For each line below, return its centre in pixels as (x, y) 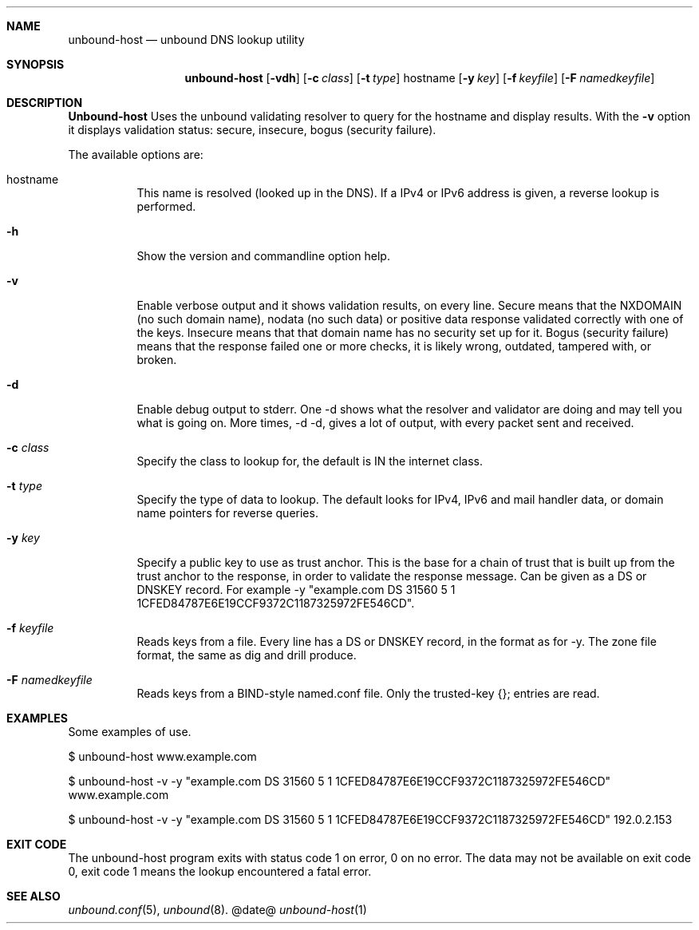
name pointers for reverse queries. (227, 513)
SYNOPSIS (36, 64)
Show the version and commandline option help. (263, 256)
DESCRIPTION (45, 103)
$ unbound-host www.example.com (162, 756)
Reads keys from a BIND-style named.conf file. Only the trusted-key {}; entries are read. (368, 693)
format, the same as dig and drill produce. (247, 655)
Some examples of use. (130, 732)
